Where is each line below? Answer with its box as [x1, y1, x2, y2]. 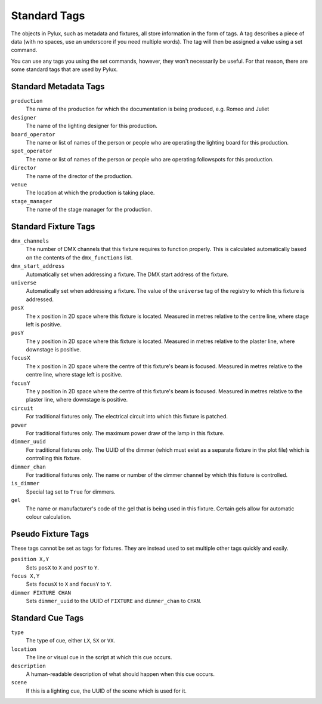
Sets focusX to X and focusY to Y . [26, 580, 112, 588]
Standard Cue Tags [11, 613, 84, 623]
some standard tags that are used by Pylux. [11, 66, 118, 73]
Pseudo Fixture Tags [11, 529, 89, 539]
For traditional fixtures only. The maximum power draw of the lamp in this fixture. [26, 429, 225, 436]
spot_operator [11, 148, 52, 155]
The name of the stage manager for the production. [26, 206, 153, 213]
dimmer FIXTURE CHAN [11, 589, 72, 596]
